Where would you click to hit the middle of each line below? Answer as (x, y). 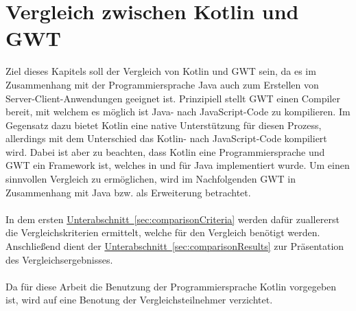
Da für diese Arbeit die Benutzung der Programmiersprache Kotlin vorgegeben (171, 286)
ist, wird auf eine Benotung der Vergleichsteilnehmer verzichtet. (139, 300)
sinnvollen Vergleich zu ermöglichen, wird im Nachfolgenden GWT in (151, 179)
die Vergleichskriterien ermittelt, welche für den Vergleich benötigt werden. (163, 232)
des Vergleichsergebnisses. (59, 259)
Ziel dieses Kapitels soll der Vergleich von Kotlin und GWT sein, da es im (161, 71)
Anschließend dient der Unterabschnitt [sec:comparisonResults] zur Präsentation (175, 246)
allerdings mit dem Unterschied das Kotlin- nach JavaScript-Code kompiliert (166, 138)
